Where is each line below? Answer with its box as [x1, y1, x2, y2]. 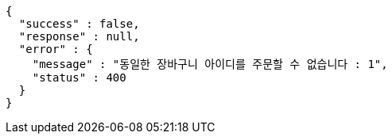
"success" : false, [18, 17, 140, 30]
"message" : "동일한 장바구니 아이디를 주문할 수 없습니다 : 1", [32, 58, 388, 70]
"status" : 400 [32, 71, 126, 84]
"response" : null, [18, 30, 140, 43]
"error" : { [18, 43, 93, 55]
